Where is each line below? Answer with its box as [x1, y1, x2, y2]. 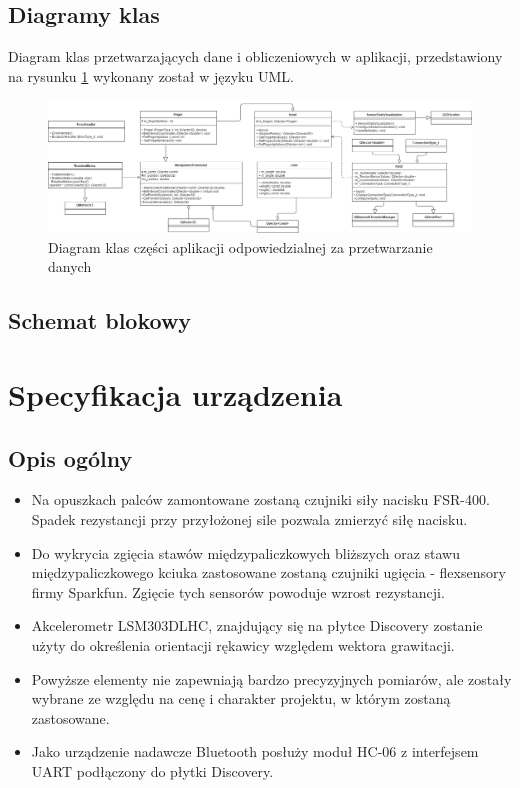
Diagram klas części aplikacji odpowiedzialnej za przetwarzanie [48, 236, 433, 257]
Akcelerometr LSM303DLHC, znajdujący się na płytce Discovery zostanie [31, 615, 483, 636]
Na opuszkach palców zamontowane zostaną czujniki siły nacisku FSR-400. [31, 489, 490, 510]
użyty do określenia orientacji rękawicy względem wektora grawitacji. [31, 635, 455, 655]
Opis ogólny [8, 442, 133, 473]
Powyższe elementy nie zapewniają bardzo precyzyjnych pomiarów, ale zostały [31, 668, 512, 689]
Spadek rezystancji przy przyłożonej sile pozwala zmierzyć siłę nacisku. [31, 509, 468, 530]
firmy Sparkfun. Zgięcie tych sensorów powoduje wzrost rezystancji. [31, 581, 445, 602]
